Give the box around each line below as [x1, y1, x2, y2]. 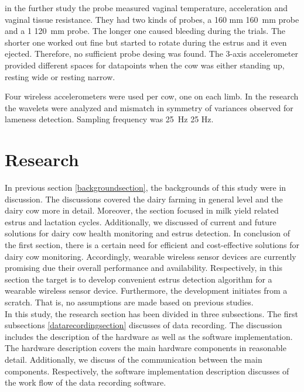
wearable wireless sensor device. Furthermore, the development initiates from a [5, 284, 288, 297]
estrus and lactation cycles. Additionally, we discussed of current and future [5, 215, 276, 228]
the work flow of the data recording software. [5, 376, 166, 388]
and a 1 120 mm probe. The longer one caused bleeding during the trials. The [5, 25, 286, 37]
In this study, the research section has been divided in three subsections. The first [5, 307, 298, 319]
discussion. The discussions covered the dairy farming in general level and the [5, 192, 283, 205]
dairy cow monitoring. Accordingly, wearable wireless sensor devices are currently [5, 250, 296, 262]
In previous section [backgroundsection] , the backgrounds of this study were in [5, 181, 286, 194]
